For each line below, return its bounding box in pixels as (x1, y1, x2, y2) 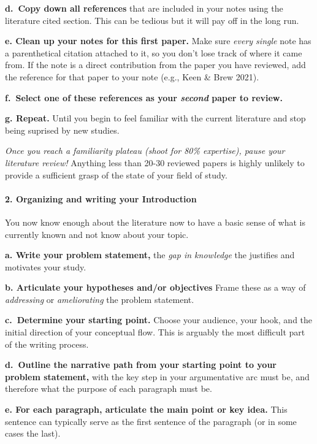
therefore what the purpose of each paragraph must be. (5, 382, 212, 395)
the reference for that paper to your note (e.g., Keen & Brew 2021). (5, 70, 259, 83)
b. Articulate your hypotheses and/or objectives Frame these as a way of (5, 281, 306, 294)
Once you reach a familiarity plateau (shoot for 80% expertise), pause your (5, 144, 285, 157)
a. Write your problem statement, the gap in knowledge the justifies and (5, 248, 295, 261)
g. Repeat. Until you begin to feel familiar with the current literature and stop (5, 112, 306, 124)
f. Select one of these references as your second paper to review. (5, 91, 283, 104)
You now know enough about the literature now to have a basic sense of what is (5, 215, 305, 228)
